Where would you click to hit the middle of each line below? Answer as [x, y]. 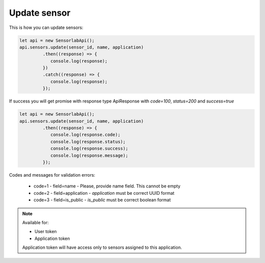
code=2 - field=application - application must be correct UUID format [104, 193]
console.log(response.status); [88, 142]
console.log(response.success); [89, 149]
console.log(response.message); [89, 155]
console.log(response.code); [85, 135]
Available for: [36, 222]
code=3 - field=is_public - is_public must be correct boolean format [102, 200]
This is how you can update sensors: [46, 27]
